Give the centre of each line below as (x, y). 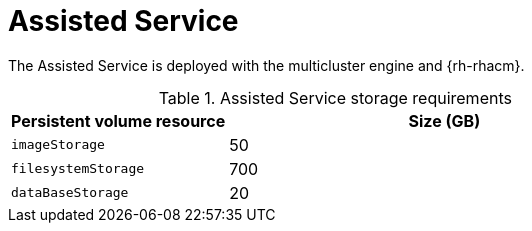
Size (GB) (444, 120)
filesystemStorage (78, 169)
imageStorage (58, 145)
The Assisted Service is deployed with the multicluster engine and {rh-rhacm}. (266, 65)
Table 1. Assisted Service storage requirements (335, 97)
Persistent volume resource (118, 120)
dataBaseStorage (70, 193)
